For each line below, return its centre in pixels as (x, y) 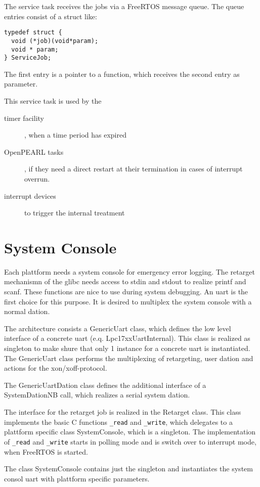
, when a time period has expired (75, 135)
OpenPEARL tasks (34, 151)
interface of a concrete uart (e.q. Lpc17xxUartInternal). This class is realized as (127, 338)
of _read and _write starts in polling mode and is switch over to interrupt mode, (130, 441)
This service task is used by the (53, 101)
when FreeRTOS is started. (46, 451)
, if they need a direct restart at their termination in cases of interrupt (134, 169)
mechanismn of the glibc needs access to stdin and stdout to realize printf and (125, 281)
